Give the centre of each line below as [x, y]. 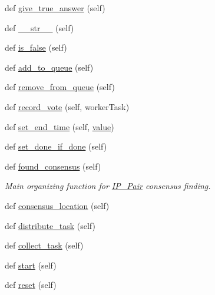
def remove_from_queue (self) [60, 87]
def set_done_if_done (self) [56, 146]
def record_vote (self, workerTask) [67, 106]
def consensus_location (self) [57, 205]
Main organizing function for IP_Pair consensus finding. [108, 186]
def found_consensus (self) [53, 166]
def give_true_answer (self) [55, 8]
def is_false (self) [36, 47]
